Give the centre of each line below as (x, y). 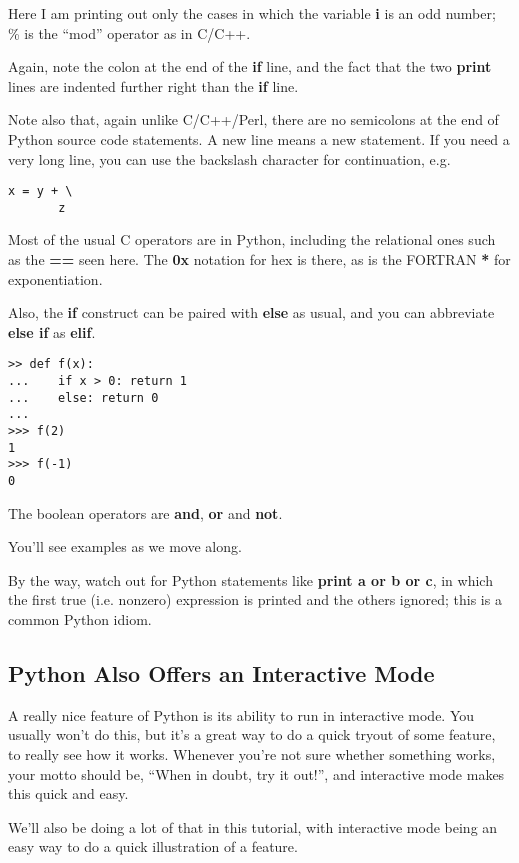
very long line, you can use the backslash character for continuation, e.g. (229, 158)
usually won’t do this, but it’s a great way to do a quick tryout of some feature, (252, 734)
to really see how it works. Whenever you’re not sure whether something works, (252, 754)
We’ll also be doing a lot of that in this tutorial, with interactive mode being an (253, 826)
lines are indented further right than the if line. (153, 85)
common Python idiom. (80, 619)
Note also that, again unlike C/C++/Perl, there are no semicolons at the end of (253, 119)
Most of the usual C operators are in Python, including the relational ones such (252, 239)
